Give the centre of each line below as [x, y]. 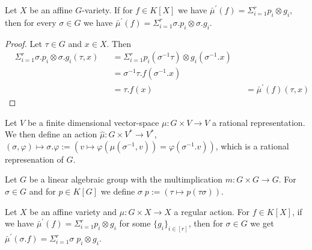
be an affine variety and [73, 211]
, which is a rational [252, 145]
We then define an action [51, 134]
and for [42, 191]
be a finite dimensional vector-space [93, 122]
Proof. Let [23, 43]
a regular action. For [212, 211]
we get [262, 223]
